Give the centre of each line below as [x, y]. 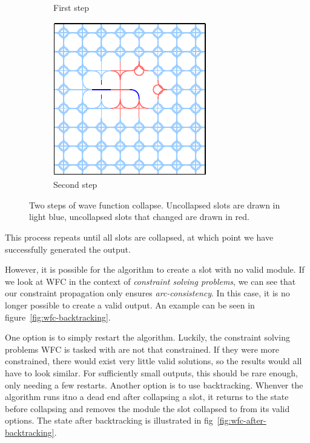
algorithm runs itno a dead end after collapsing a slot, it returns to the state [147, 397]
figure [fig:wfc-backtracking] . [58, 317]
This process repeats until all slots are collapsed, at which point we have [139, 237]
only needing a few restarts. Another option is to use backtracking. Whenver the [154, 385]
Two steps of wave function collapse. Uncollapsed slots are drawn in [155, 205]
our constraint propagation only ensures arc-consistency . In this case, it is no [147, 293]
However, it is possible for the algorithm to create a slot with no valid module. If [155, 269]
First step [71, 7]
